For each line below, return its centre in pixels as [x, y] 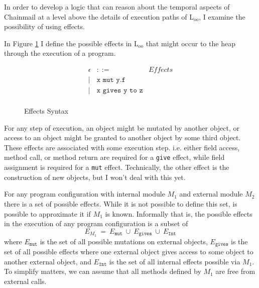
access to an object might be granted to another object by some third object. [122, 137]
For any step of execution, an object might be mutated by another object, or [122, 127]
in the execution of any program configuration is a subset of [96, 223]
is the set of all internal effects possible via [175, 261]
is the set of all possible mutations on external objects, [124, 241]
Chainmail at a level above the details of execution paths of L [99, 16]
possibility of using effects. [44, 26]
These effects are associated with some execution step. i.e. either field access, [122, 147]
